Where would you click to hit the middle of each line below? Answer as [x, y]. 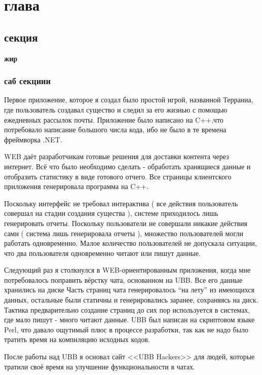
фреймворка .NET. [33, 139]
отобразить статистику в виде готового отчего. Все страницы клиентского [118, 176]
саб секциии [27, 81]
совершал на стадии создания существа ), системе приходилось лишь [111, 213]
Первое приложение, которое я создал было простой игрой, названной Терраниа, [129, 100]
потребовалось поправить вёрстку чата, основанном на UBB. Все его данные [123, 279]
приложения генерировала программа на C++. [77, 186]
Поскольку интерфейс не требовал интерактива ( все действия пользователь [121, 203]
